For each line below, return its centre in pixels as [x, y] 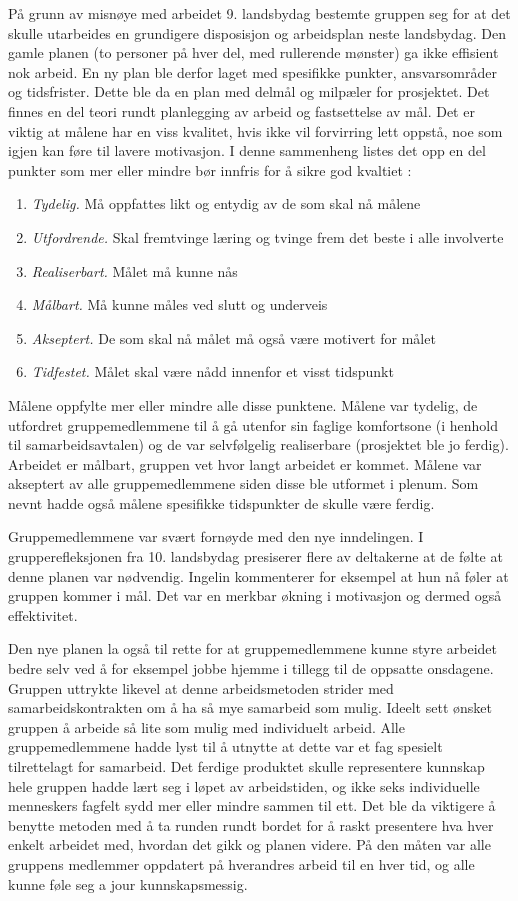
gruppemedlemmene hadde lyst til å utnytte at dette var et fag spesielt [225, 746]
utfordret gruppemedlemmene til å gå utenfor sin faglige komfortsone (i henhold [253, 424]
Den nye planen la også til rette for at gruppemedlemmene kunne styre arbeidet [252, 648]
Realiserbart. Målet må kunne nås [134, 270]
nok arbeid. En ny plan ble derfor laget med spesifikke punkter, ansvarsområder [252, 71]
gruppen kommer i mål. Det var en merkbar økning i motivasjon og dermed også [255, 595]
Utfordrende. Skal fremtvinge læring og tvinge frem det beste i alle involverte [267, 236]
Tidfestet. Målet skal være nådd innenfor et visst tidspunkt [212, 371]
